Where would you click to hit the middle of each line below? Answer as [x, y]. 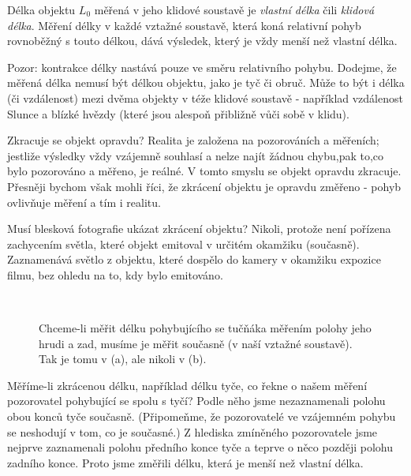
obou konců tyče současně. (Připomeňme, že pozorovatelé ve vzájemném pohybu [202, 416]
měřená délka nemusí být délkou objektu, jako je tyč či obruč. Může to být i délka [206, 82]
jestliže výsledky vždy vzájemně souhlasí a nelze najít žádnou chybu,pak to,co [196, 155]
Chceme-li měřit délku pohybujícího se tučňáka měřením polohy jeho [205, 328]
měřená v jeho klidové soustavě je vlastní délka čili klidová [234, 9]
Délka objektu [41, 9]
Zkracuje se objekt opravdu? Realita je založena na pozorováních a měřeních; [193, 140]
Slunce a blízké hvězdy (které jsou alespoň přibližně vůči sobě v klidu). [178, 113]
